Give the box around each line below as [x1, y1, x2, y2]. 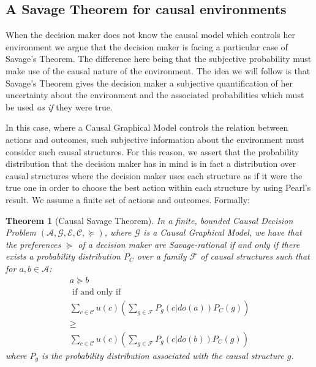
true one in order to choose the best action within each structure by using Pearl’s [6, 181, 311, 194]
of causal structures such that [200, 250, 310, 263]
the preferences [6, 238, 61, 250]
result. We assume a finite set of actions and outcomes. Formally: [6, 193, 250, 206]
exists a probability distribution [6, 250, 121, 263]
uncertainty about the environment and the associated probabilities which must [6, 88, 304, 101]
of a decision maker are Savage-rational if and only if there [78, 238, 300, 250]
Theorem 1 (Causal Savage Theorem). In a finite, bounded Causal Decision [6, 214, 293, 226]
